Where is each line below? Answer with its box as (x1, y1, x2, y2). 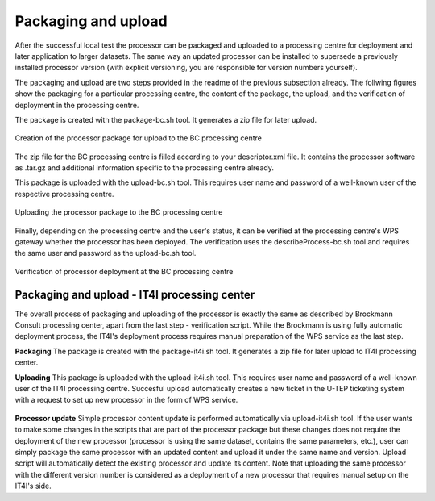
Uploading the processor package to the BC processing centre (14, 207, 223, 217)
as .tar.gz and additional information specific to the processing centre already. (14, 163, 274, 173)
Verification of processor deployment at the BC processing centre (14, 266, 234, 276)
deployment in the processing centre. (14, 100, 139, 110)
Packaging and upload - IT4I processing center (14, 287, 255, 302)
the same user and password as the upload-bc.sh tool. (14, 248, 197, 258)
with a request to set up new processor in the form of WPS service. (14, 395, 238, 405)
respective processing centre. (14, 189, 114, 198)
